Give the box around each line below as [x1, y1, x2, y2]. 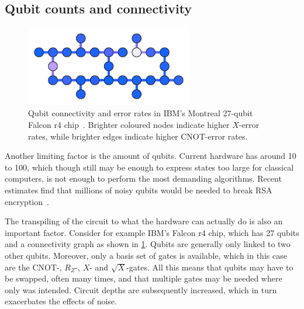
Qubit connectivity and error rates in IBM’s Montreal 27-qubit [28, 107, 253, 119]
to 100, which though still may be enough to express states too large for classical [5, 161, 294, 173]
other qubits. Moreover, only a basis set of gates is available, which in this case [5, 249, 287, 261]
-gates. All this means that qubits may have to [126, 261, 293, 273]
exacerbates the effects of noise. [5, 295, 117, 307]
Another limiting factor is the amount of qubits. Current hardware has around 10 [5, 150, 296, 162]
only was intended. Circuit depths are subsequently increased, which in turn [5, 283, 277, 296]
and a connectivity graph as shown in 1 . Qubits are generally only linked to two [5, 238, 291, 250]
